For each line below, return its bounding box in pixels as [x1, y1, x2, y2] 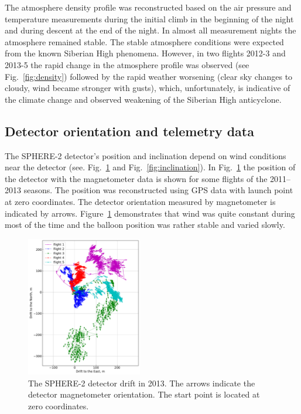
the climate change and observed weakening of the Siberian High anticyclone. [5, 93, 282, 105]
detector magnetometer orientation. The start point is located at [28, 388, 260, 400]
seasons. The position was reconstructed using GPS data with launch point [23, 184, 293, 196]
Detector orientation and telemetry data [5, 122, 254, 140]
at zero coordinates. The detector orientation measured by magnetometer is [5, 195, 276, 207]
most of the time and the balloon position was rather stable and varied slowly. [5, 218, 285, 231]
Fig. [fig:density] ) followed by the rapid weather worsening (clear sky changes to [5, 70, 293, 82]
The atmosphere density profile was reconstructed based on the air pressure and [5, 1, 292, 13]
